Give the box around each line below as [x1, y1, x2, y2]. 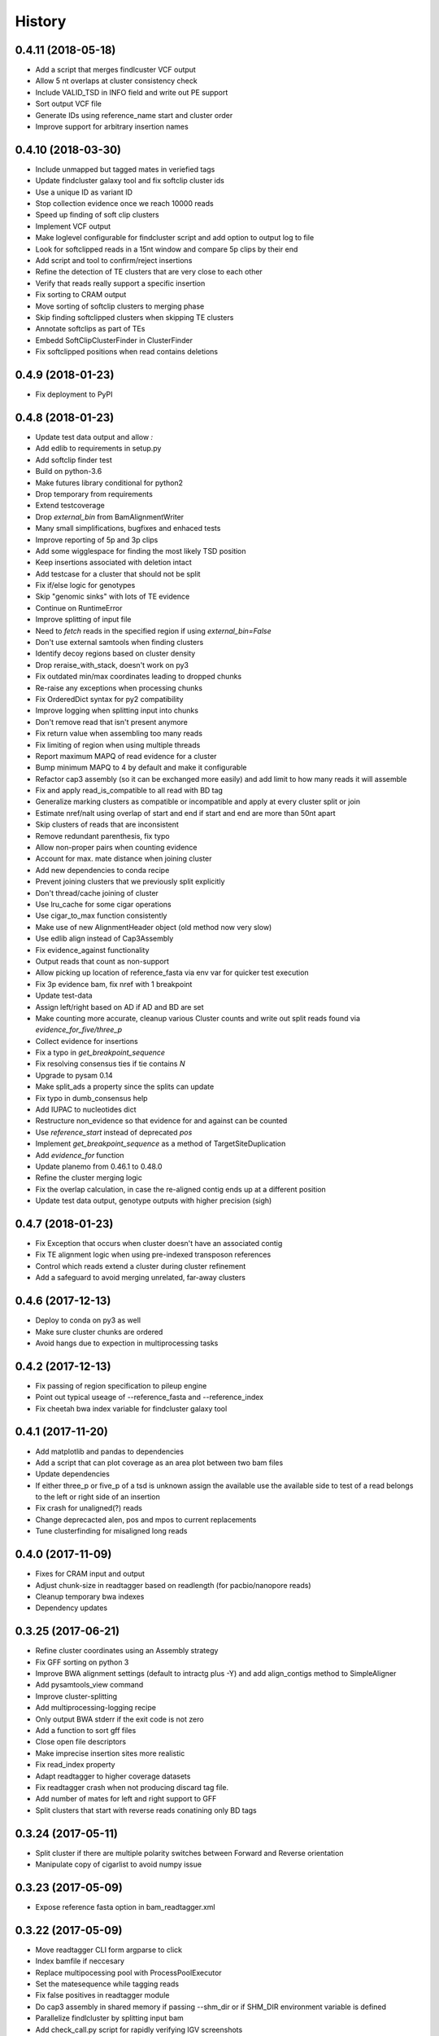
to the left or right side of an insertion [35, 1492, 160, 1502]
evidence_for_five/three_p [35, 1025, 123, 1034]
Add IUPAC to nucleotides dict [35, 1104, 137, 1115]
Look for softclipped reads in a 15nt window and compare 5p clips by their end [35, 244, 298, 254]
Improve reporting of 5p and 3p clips [35, 534, 159, 545]
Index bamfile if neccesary [35, 1956, 125, 1966]
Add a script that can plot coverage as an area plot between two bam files [35, 1458, 284, 1468]
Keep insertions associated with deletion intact [35, 558, 193, 568]
